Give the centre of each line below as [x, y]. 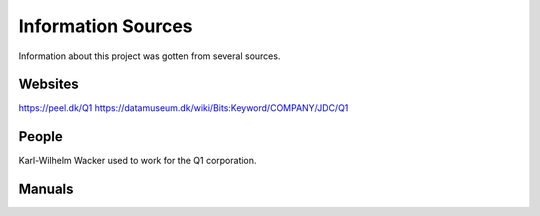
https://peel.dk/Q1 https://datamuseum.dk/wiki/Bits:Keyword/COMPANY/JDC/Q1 [183, 108]
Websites [48, 84]
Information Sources [105, 26]
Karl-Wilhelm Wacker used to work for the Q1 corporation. [137, 161]
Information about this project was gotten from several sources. [149, 56]
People [41, 136]
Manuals [46, 189]
